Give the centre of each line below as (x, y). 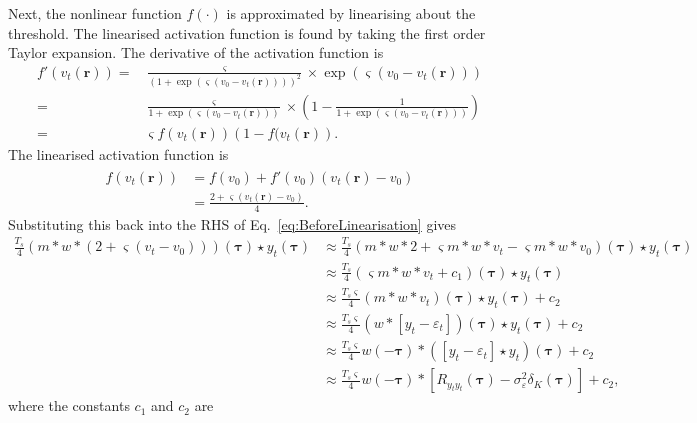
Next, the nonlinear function (95, 13)
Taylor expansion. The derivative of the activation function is (196, 52)
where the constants (69, 405)
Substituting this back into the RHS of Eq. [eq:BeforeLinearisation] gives (232, 223)
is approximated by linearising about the (351, 13)
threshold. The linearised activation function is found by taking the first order (247, 32)
